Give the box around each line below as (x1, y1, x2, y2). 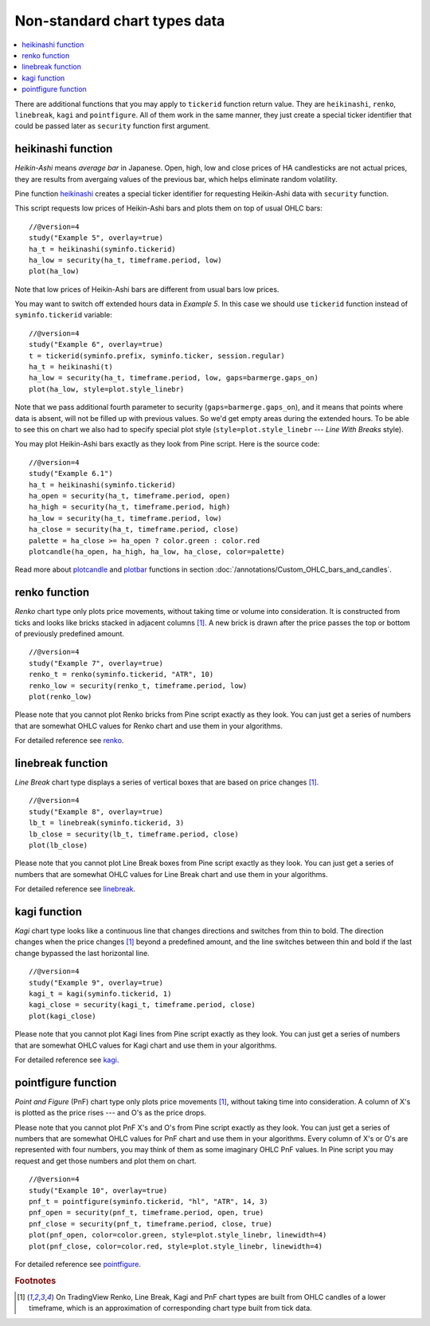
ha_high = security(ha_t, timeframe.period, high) (29, 502, 231, 512)
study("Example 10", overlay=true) (29, 1186, 168, 1195)
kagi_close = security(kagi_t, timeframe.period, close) (29, 1001, 256, 1009)
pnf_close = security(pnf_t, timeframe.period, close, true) (29, 1219, 272, 1228)
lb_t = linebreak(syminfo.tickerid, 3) (29, 818, 185, 828)
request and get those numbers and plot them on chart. (14, 1156, 197, 1166)
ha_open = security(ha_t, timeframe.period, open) (29, 491, 231, 500)
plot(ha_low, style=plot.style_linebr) (29, 384, 185, 394)
